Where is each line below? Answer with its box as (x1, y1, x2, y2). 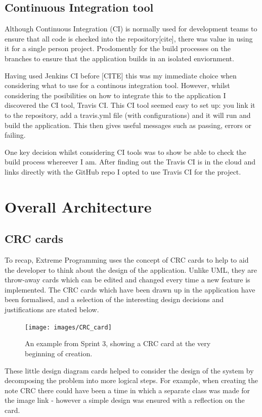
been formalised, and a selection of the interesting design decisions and (5, 294, 224, 305)
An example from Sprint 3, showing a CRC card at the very (25, 338, 211, 349)
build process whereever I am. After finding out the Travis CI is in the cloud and (5, 156, 255, 167)
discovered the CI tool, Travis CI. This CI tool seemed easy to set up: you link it (5, 100, 255, 110)
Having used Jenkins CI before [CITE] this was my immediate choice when (5, 70, 237, 80)
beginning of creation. (25, 348, 93, 358)
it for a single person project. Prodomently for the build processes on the (5, 43, 231, 54)
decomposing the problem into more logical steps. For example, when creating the (5, 375, 258, 386)
